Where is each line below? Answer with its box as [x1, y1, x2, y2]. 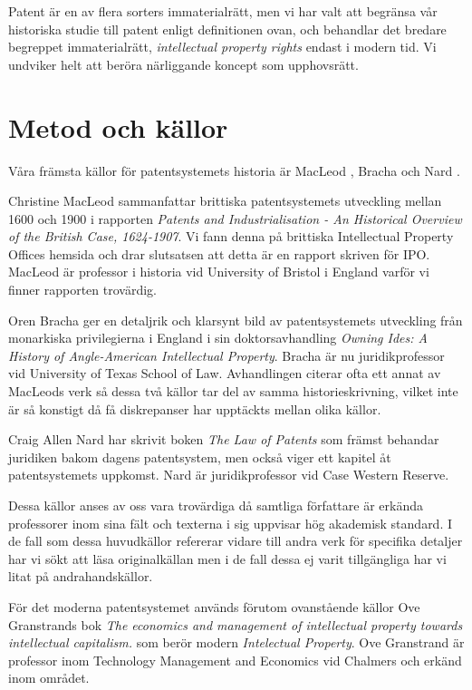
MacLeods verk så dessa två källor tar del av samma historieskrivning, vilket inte [8, 382, 458, 401]
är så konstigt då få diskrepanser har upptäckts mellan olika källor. [8, 399, 381, 418]
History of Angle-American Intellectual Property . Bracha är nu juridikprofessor [8, 345, 445, 364]
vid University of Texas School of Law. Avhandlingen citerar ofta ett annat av [8, 364, 441, 383]
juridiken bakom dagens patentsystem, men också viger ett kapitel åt [8, 447, 391, 466]
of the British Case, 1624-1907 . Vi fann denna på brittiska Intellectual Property [8, 227, 454, 246]
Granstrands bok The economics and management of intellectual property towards [8, 615, 463, 634]
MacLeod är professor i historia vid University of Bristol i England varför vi [8, 262, 429, 281]
